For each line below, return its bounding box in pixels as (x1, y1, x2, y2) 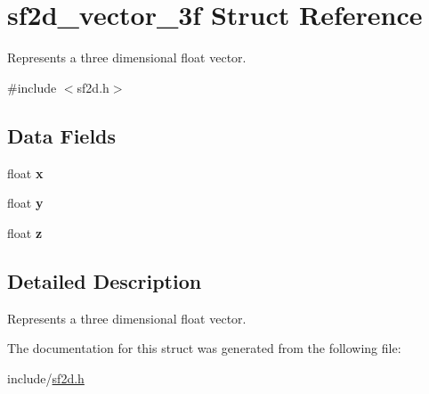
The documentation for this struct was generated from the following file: (7, 339, 401, 357)
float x (7, 163, 44, 182)
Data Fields (7, 121, 117, 149)
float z (7, 223, 43, 242)
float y (7, 193, 44, 212)
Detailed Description (7, 267, 202, 294)
